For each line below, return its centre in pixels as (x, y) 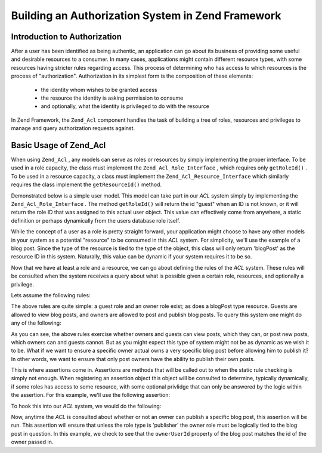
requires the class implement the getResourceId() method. (86, 184)
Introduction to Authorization (66, 37)
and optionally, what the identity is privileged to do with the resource (125, 106)
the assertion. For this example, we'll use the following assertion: (90, 395)
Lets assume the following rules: (51, 295)
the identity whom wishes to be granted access (99, 90)
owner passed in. (32, 442)
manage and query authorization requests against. (73, 128)
